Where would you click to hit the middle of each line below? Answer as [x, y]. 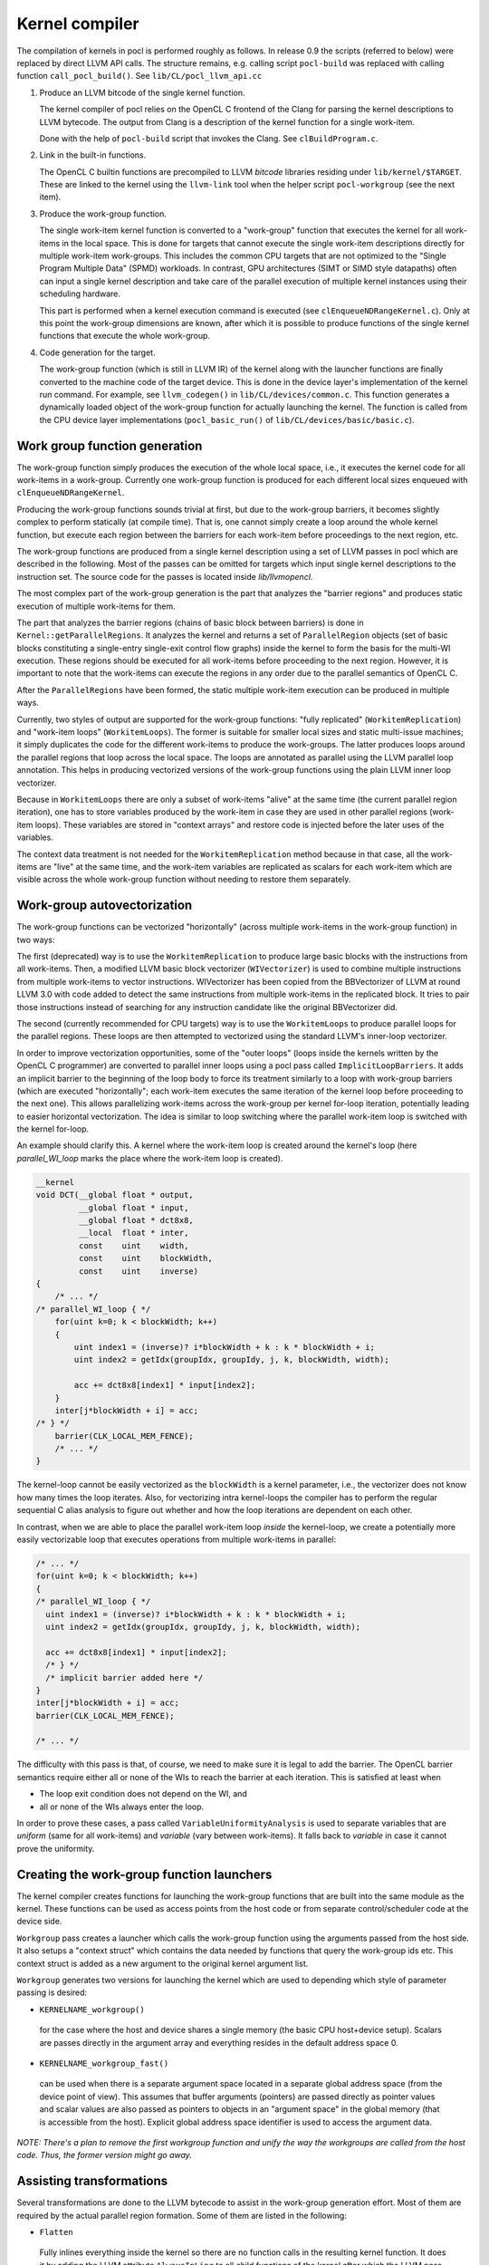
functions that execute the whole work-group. [125, 336]
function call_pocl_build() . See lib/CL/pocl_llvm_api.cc [139, 76]
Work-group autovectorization [105, 906]
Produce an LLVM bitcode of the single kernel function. [142, 92]
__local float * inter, [134, 1233]
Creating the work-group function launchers [144, 1874]
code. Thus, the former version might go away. [104, 2155]
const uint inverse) [139, 1271]
